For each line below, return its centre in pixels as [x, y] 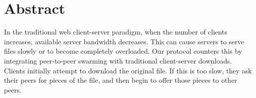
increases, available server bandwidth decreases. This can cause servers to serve [124, 41]
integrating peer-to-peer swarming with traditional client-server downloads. [118, 60]
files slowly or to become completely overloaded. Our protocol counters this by [123, 51]
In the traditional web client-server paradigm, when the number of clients [116, 32]
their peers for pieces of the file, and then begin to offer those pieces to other [121, 80]
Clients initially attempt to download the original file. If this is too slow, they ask [128, 70]
